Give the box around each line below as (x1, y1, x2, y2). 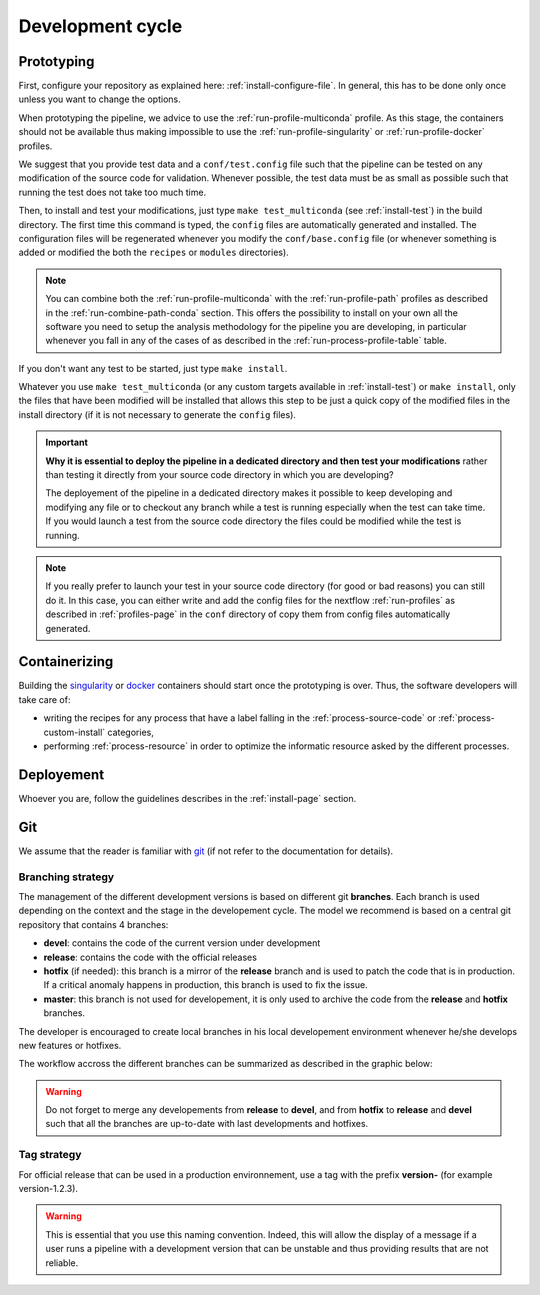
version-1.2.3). (18, 1182, 79, 1194)
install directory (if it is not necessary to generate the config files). (18, 408, 297, 420)
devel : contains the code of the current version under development (43, 937, 321, 949)
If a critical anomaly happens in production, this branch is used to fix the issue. (43, 979, 369, 991)
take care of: (18, 693, 71, 705)
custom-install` (43, 726, 106, 738)
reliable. (45, 1256, 79, 1269)
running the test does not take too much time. (18, 186, 207, 198)
